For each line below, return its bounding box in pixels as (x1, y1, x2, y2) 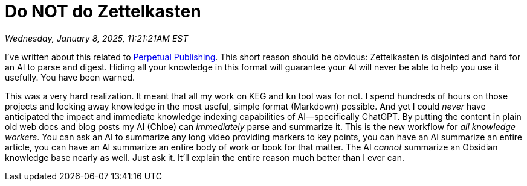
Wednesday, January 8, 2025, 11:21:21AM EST (5, 33, 189, 43)
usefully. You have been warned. (5, 72, 135, 82)
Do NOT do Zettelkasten (5, 1, 201, 22)
